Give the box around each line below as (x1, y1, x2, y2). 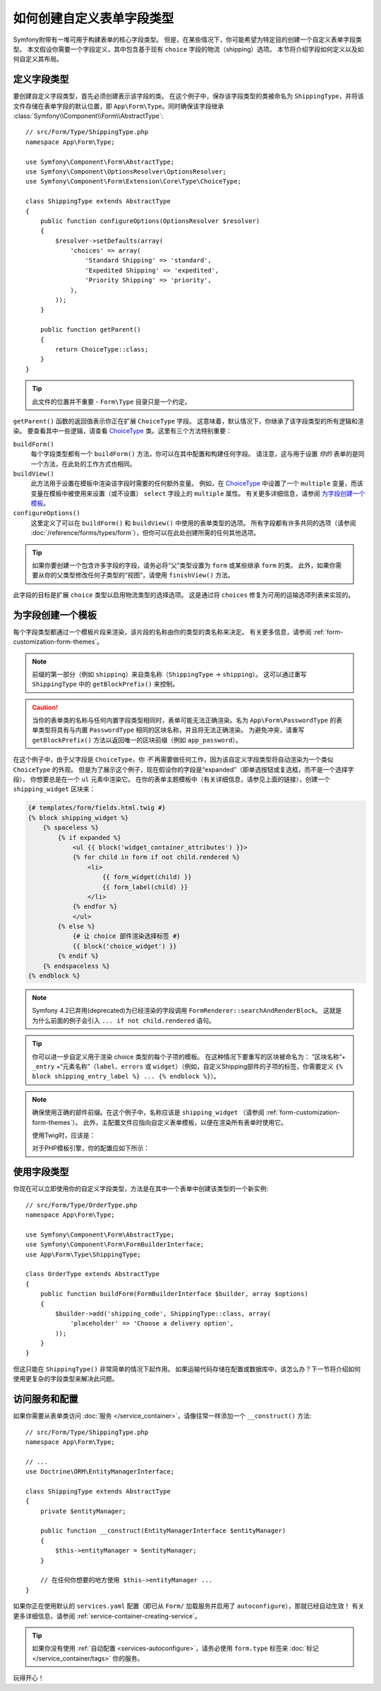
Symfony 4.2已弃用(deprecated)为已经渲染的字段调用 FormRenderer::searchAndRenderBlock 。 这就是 (32, 1006, 342, 1015)
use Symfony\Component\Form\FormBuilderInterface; (25, 1241, 205, 1248)
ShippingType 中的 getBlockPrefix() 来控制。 (32, 680, 179, 688)
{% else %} (57, 922, 95, 931)
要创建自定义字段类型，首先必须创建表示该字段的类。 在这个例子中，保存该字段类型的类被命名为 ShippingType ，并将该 (13, 92, 365, 100)
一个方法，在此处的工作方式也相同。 (30, 459, 136, 468)
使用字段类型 (13, 1166, 69, 1178)
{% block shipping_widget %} (28, 814, 129, 822)
